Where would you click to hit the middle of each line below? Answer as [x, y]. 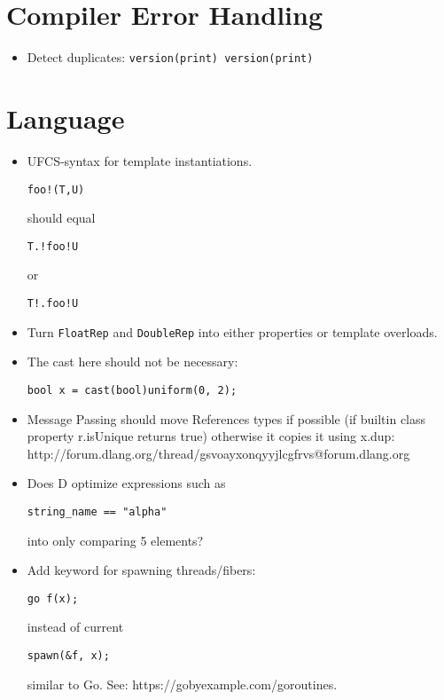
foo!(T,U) [56, 189]
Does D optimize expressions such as [126, 483]
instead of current [75, 627]
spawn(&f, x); [68, 656]
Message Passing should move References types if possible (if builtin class [226, 418]
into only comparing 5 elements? [115, 540]
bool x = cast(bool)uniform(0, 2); [132, 390]
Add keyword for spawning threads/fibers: [141, 570]
